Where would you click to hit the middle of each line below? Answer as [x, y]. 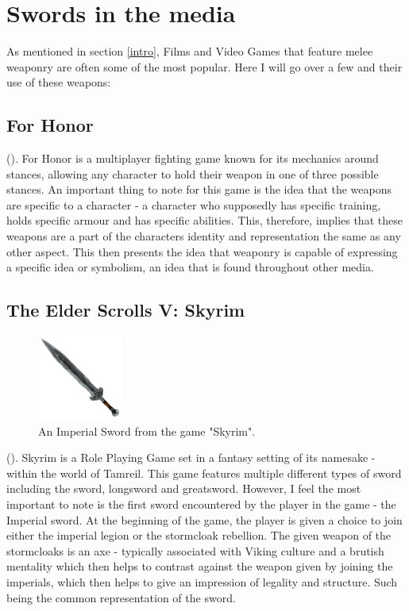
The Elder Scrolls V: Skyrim [126, 310]
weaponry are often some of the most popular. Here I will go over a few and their [204, 66]
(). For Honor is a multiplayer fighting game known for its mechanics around [193, 158]
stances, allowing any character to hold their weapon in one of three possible [193, 173]
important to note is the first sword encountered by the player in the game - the [201, 504]
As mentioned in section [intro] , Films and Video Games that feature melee [190, 51]
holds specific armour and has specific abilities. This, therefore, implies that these [204, 220]
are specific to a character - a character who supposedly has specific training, [194, 204]
